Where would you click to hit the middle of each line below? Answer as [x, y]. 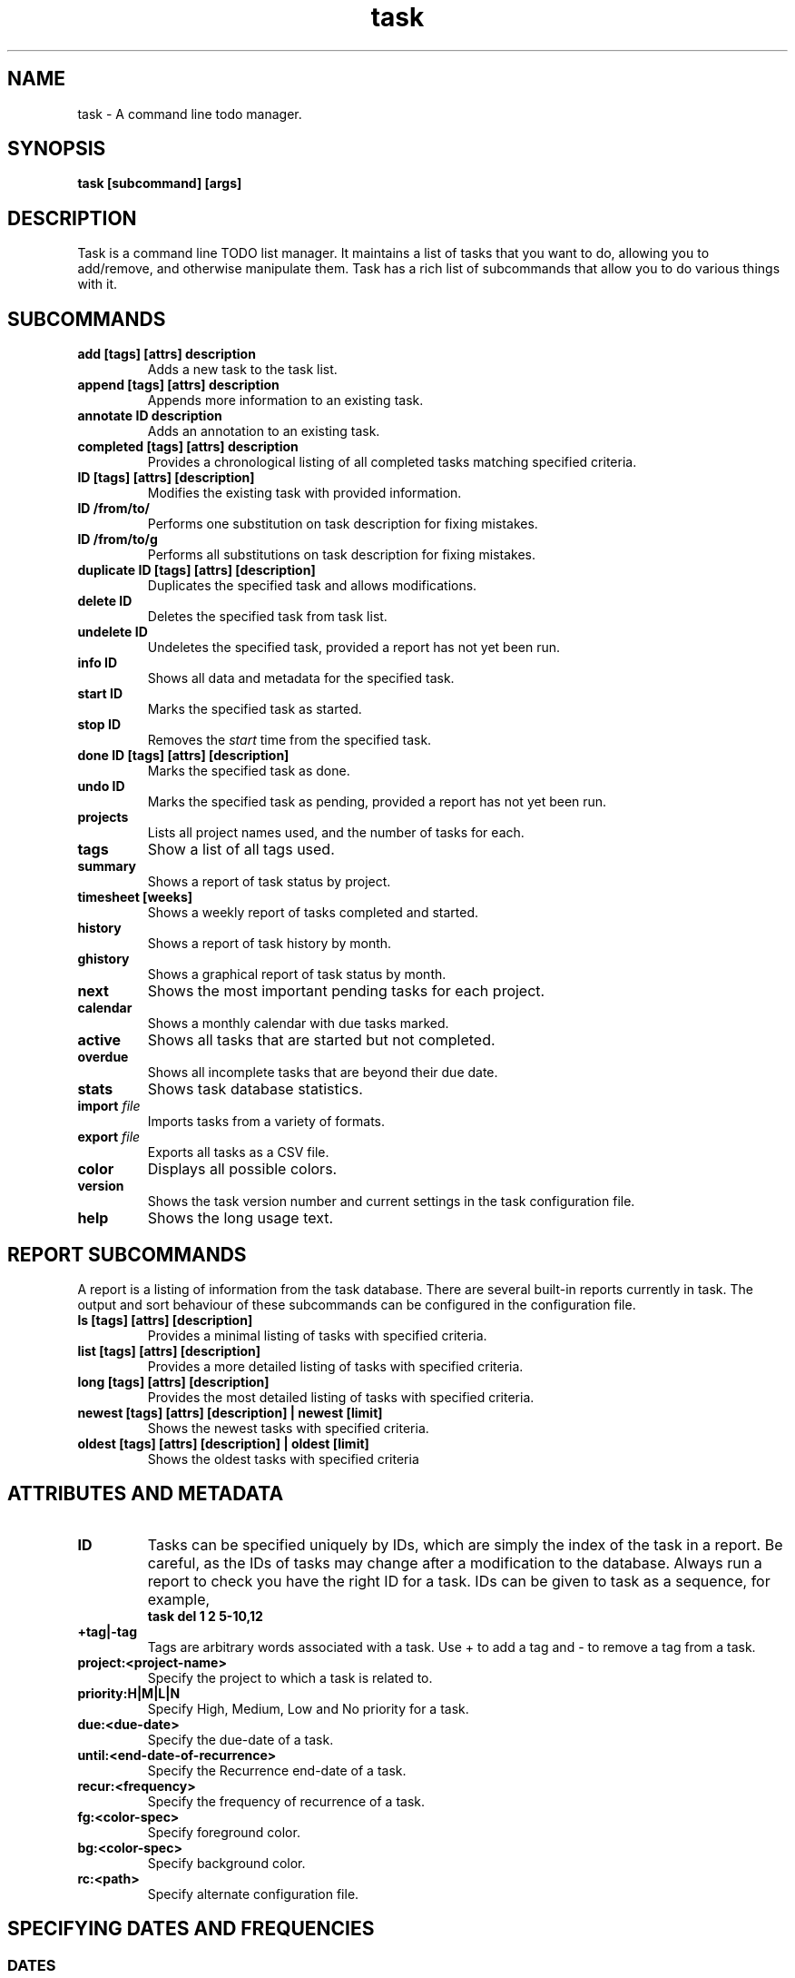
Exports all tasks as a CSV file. [238, 1152]
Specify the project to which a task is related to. [290, 1677]
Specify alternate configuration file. [253, 1894]
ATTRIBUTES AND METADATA [146, 1494]
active [99, 1040]
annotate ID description [150, 416]
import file [109, 1106]
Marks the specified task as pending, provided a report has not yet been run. [377, 802]
